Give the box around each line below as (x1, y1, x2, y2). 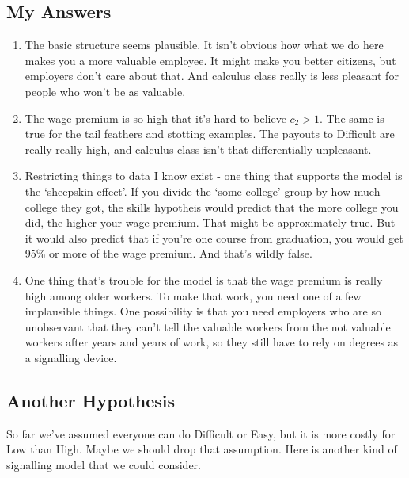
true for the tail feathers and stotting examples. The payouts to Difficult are (25, 125, 395, 142)
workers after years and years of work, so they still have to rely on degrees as (25, 334, 399, 350)
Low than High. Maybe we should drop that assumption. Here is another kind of (6, 441, 397, 457)
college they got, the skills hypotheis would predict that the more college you (25, 198, 399, 215)
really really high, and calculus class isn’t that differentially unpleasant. (25, 140, 372, 157)
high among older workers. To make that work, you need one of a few (25, 287, 362, 304)
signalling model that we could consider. (6, 456, 201, 472)
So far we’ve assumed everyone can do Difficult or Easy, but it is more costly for (6, 425, 396, 442)
